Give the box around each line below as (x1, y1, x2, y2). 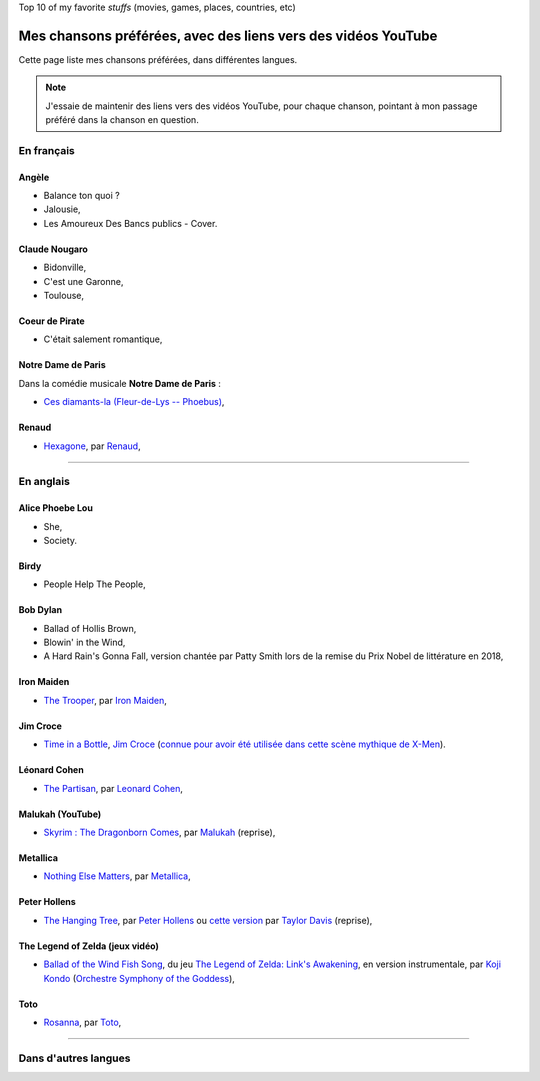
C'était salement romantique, (43, 333, 163, 345)
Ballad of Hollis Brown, (43, 622, 137, 634)
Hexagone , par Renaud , (43, 440, 141, 452)
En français (18, 143, 75, 157)
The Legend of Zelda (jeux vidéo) (18, 940, 159, 952)
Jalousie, (43, 203, 81, 215)
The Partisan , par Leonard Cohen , (43, 782, 184, 794)
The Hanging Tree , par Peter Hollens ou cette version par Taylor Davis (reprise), (43, 914, 373, 926)
